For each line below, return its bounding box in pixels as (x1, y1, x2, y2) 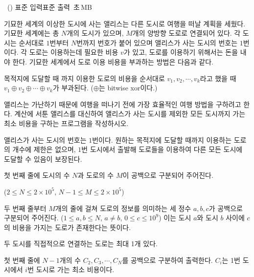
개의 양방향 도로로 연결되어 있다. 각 (132, 28, 241, 38)
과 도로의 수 (77, 170, 114, 180)
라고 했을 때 (200, 73, 236, 83)
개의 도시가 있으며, (67, 28, 124, 38)
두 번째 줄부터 (4, 203, 46, 213)
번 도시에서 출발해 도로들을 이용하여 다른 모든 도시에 (81, 144, 243, 154)
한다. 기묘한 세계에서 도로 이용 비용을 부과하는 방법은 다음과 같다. (12, 56, 213, 66)
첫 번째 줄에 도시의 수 (4, 170, 70, 180)
